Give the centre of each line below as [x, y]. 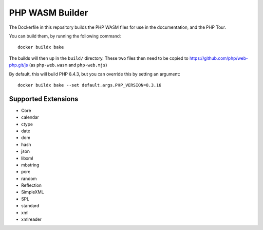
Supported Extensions [44, 99]
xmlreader [31, 219]
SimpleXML [33, 192]
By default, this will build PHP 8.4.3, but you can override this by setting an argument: [94, 74]
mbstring [30, 165]
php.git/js [19, 65]
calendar [30, 117]
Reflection [31, 185]
